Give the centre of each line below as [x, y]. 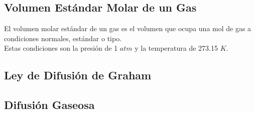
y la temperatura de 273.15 [176, 48]
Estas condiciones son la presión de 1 [61, 48]
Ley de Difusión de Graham [78, 75]
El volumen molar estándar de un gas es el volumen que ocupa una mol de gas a [128, 28]
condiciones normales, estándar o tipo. [63, 38]
